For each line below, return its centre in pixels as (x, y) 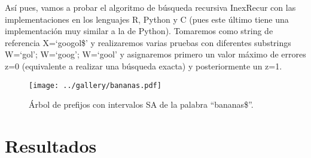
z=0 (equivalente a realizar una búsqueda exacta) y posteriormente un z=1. (144, 66)
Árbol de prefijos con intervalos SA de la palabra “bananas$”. (141, 104)
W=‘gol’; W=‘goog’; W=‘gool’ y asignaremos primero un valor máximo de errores (155, 54)
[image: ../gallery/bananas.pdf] (95, 85)
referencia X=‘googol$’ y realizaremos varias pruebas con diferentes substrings (148, 42)
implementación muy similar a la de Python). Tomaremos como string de (139, 31)
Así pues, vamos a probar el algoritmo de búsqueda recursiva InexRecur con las (150, 7)
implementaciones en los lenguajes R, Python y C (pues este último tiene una (147, 19)
